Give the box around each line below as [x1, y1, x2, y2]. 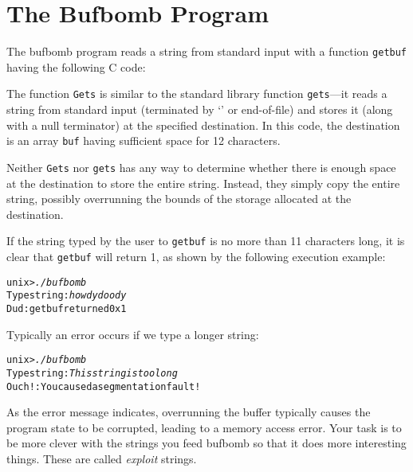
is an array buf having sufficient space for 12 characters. [6, 132, 281, 149]
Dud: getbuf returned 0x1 [6, 302, 127, 314]
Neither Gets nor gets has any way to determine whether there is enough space [6, 158, 396, 175]
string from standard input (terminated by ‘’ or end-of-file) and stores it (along [6, 101, 393, 118]
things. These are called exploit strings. [6, 450, 197, 466]
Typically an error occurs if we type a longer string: [6, 326, 259, 342]
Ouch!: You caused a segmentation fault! [6, 380, 201, 392]
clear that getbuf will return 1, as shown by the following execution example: [6, 248, 386, 264]
